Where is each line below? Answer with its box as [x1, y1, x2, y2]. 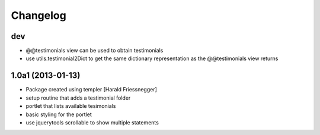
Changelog [11, 9, 66, 22]
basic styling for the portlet [25, 111, 92, 118]
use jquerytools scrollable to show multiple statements [25, 118, 159, 126]
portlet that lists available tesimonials [25, 103, 116, 110]
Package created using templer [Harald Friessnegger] [25, 86, 157, 93]
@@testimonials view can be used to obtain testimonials [25, 47, 164, 54]
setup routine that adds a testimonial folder [25, 94, 131, 101]
